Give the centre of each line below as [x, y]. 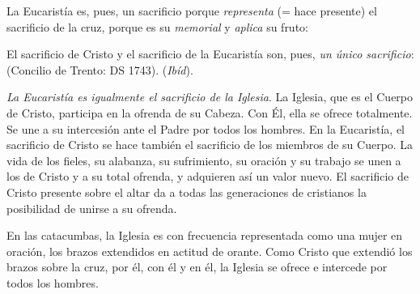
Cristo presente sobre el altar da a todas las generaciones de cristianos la [187, 192]
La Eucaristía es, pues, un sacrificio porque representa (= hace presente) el [192, 11]
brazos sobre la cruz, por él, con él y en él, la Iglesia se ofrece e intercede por [197, 267]
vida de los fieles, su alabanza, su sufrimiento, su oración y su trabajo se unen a [204, 160]
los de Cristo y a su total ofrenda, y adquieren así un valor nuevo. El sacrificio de [208, 176]
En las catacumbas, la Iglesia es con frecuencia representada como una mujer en [205, 235]
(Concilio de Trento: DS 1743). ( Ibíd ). [100, 69]
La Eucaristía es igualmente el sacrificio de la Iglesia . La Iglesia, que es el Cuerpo [210, 97]
